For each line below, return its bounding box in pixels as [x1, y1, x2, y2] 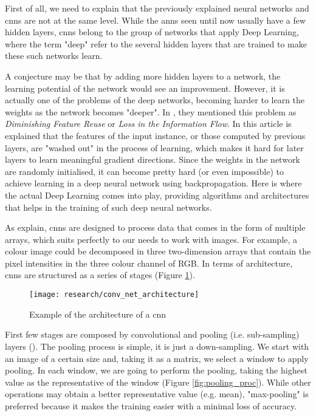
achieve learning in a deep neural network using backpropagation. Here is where [5, 177, 302, 189]
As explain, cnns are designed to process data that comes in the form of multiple [5, 221, 306, 234]
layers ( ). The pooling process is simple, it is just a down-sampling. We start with [5, 339, 309, 352]
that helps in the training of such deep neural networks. [5, 200, 212, 213]
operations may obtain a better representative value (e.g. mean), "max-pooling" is [5, 387, 309, 400]
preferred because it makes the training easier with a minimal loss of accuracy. [5, 399, 297, 412]
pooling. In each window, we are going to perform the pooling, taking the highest [5, 364, 307, 377]
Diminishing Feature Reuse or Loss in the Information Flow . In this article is [5, 117, 292, 130]
